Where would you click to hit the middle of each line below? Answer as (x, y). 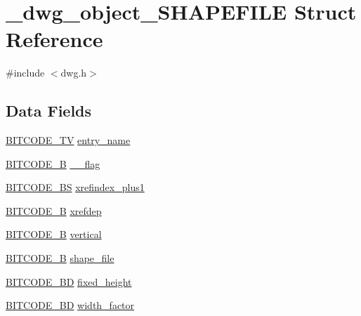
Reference (54, 39)
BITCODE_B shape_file (60, 258)
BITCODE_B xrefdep (54, 210)
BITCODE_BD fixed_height (69, 281)
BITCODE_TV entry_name (68, 140)
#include (25, 73)
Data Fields (49, 111)
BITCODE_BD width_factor (70, 305)
